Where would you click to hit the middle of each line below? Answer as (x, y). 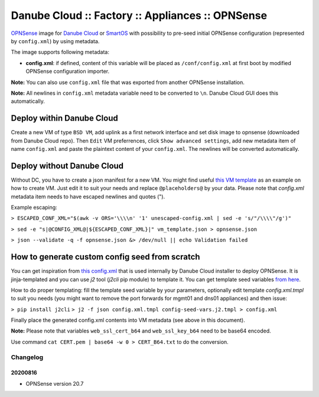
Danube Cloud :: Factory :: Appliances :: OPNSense (139, 15)
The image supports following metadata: (60, 52)
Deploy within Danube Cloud (64, 118)
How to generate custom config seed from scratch (105, 257)
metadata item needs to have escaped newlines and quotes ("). (88, 196)
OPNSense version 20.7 (55, 383)
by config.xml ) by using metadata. (55, 41)
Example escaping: (34, 208)
